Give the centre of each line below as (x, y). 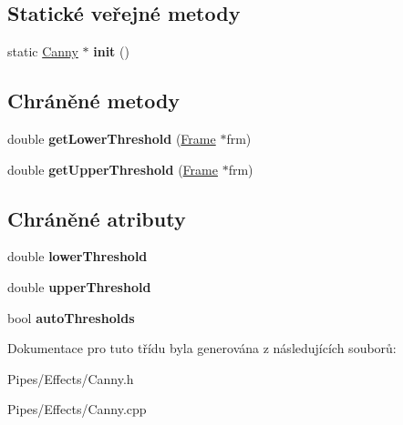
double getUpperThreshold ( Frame (113, 169)
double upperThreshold (79, 286)
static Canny (43, 51)
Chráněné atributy (97, 218)
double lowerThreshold (77, 256)
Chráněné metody (94, 101)
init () (111, 51)
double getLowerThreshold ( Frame (112, 138)
